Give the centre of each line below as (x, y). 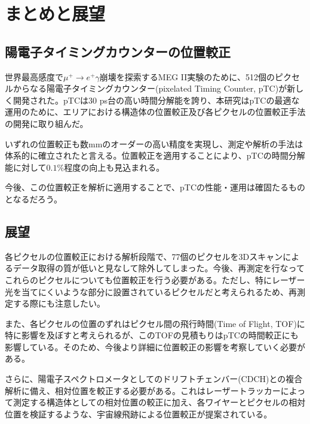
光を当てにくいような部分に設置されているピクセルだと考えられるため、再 (151, 291)
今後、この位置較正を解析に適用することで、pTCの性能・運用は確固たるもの (155, 187)
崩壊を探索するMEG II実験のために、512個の (187, 76)
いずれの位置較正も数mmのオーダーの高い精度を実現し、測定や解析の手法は (154, 143)
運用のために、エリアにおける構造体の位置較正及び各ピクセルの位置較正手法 (155, 112)
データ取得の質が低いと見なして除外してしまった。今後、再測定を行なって (159, 268)
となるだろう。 (33, 199)
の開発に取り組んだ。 (47, 123)
